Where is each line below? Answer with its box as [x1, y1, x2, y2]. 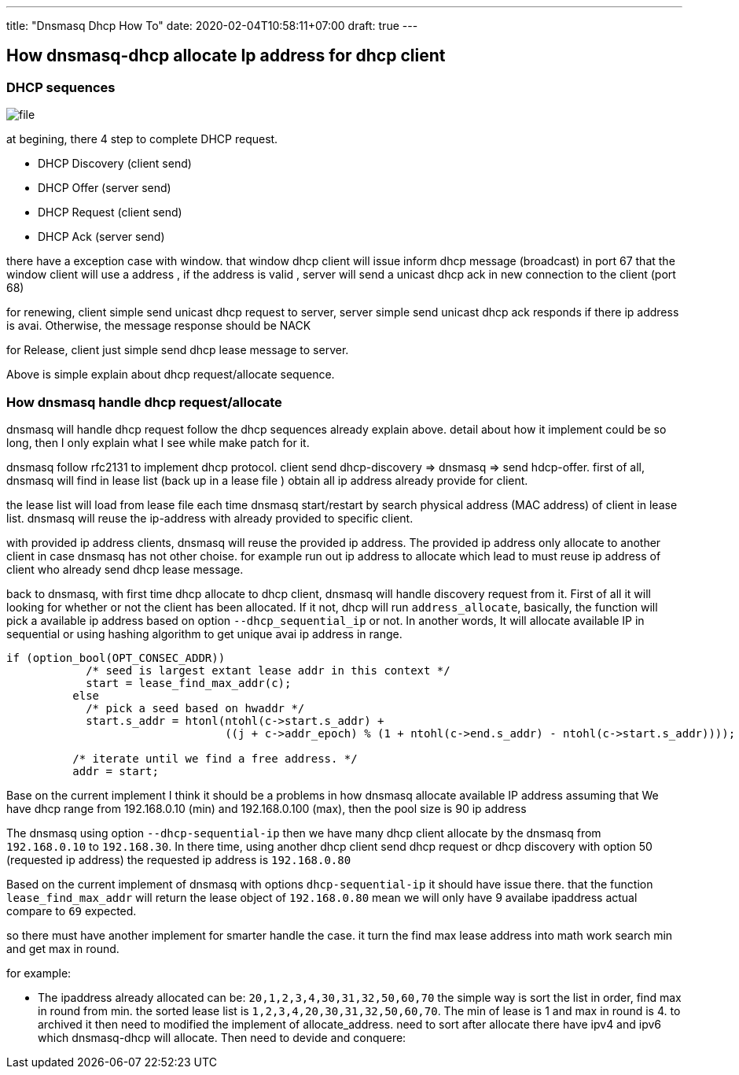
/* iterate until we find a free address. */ [72, 752, 358, 765]
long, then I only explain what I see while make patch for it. [6, 435, 310, 449]
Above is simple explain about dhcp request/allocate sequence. [6, 368, 335, 382]
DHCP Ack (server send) [38, 230, 165, 244]
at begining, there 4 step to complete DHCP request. [6, 132, 278, 146]
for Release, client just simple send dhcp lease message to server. [6, 343, 349, 357]
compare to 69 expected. [6, 903, 137, 918]
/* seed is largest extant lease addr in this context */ [86, 663, 450, 677]
